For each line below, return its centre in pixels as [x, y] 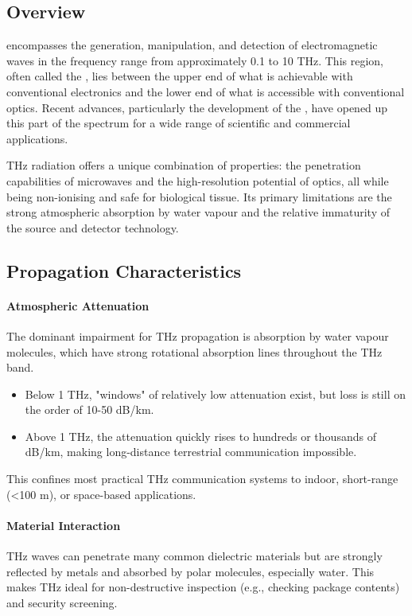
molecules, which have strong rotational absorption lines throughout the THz [194, 351]
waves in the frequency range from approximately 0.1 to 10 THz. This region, [195, 60]
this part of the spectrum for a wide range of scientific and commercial [179, 123]
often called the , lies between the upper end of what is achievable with [180, 76]
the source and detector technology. [93, 227]
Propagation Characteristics [124, 270]
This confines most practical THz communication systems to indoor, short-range [202, 479]
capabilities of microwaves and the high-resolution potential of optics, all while [198, 180]
